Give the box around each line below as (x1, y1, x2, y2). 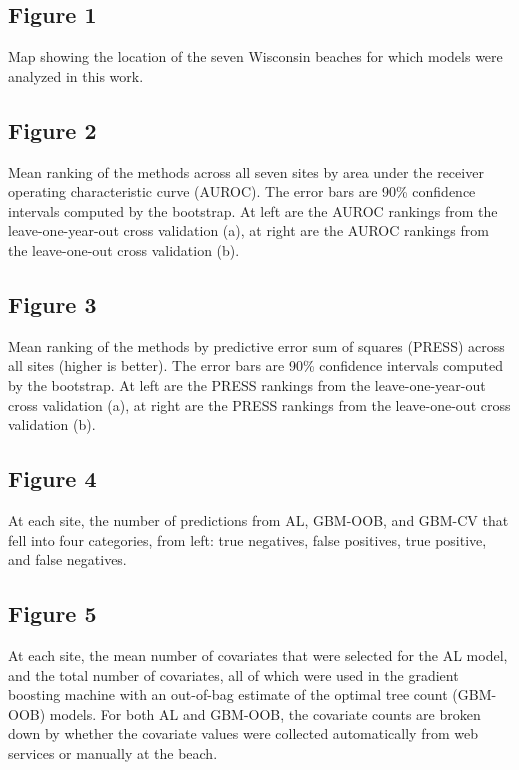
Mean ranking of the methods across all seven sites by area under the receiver (8, 161, 484, 182)
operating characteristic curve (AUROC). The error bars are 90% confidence (8, 181, 476, 202)
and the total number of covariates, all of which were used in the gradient (8, 664, 459, 685)
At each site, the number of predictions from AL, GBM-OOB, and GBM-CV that (8, 509, 509, 530)
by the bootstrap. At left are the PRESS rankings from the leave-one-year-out (8, 374, 486, 395)
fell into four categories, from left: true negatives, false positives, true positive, (8, 529, 487, 550)
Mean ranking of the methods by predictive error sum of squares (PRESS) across (8, 335, 505, 356)
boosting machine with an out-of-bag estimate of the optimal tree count (8, 684, 448, 705)
